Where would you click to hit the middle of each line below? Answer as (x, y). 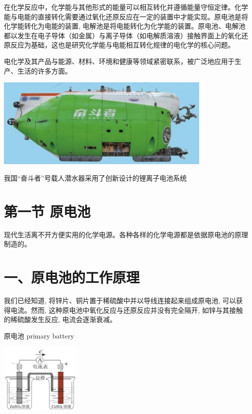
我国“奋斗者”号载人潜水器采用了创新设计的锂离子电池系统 (95, 177)
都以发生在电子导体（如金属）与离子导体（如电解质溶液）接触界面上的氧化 (123, 35)
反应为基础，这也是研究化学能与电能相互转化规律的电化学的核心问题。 (122, 45)
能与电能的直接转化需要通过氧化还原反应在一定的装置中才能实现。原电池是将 (126, 16)
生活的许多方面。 (44, 70)
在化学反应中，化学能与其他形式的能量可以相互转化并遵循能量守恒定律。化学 (126, 7)
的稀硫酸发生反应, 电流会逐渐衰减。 (60, 319)
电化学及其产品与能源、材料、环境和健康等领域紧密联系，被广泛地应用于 (119, 61)
